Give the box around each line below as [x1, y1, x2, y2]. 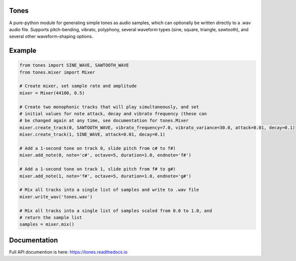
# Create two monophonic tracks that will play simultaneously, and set [19, 104, 199, 110]
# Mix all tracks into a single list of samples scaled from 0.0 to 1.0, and [19, 208, 212, 214]
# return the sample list [19, 215, 82, 220]
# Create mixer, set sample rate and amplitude [19, 83, 137, 89]
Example [9, 46, 37, 55]
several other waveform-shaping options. [9, 34, 93, 40]
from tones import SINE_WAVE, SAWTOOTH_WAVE [19, 62, 129, 68]
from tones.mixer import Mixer [19, 69, 96, 75]
